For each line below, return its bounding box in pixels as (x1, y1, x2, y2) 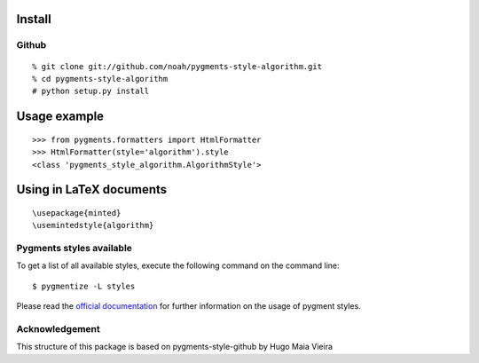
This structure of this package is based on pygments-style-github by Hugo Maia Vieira (16, 342, 333, 352)
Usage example (16, 109, 105, 124)
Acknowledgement (16, 323, 101, 335)
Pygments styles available (16, 242, 133, 255)
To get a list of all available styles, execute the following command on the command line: (16, 260, 341, 271)
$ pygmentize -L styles (32, 280, 136, 291)
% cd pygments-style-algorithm (32, 74, 169, 83)
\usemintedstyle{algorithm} (32, 220, 154, 231)
